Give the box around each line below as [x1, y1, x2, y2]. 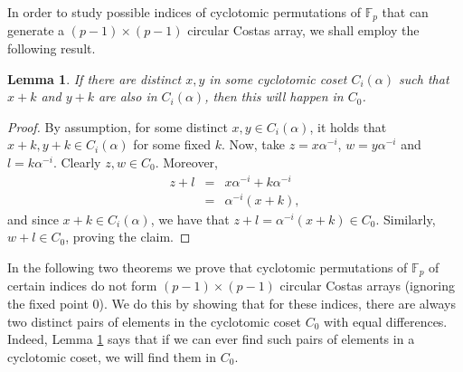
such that [399, 69, 449, 88]
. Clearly [52, 153, 101, 172]
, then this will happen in [204, 87, 344, 106]
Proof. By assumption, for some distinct [7, 117, 228, 136]
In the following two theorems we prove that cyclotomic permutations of [7, 258, 408, 277]
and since [7, 209, 59, 228]
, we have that [150, 209, 230, 228]
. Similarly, [375, 209, 436, 228]
